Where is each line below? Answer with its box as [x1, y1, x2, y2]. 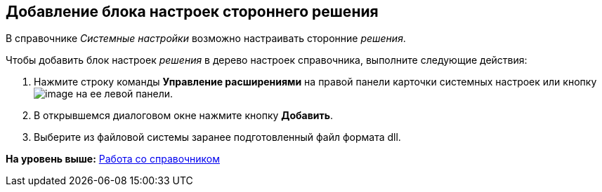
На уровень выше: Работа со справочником [6, 153, 220, 165]
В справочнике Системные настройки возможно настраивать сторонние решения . [6, 32, 406, 45]
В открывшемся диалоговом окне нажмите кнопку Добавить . [34, 109, 334, 122]
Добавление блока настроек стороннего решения [6, 3, 379, 20]
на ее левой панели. [76, 88, 174, 100]
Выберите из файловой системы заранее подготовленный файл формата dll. [34, 131, 401, 144]
